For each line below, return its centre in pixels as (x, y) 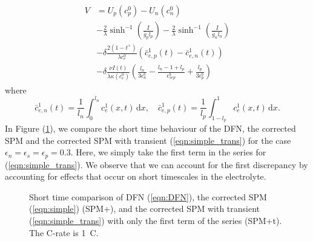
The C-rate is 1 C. (64, 232)
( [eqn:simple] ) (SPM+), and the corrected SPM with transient (145, 209)
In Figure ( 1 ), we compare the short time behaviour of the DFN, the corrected (150, 128)
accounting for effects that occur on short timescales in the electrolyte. (136, 176)
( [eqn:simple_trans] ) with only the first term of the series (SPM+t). (156, 220)
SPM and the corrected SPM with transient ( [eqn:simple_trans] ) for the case (148, 140)
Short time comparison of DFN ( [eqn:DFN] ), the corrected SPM (148, 196)
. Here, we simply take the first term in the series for (168, 152)
